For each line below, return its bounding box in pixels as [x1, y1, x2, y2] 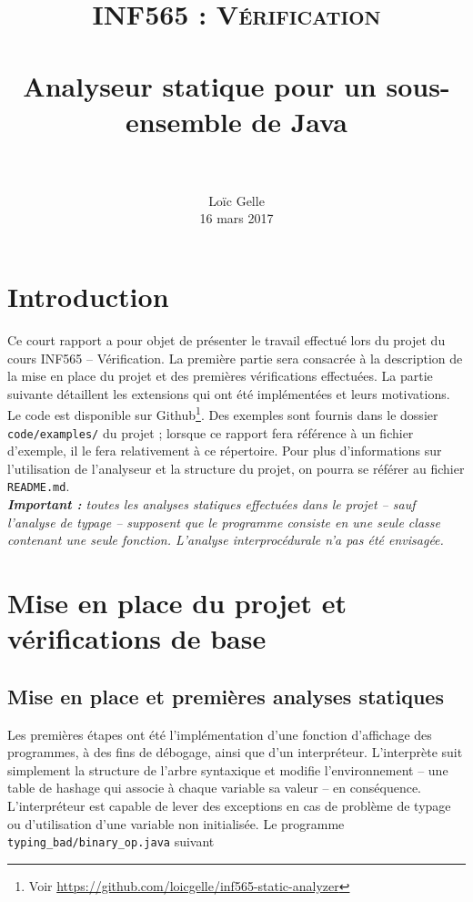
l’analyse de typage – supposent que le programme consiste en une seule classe [7, 512, 440, 531]
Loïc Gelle [208, 190, 265, 210]
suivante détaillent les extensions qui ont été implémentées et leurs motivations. [7, 384, 450, 403]
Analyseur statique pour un [23, 67, 377, 104]
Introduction [7, 278, 169, 315]
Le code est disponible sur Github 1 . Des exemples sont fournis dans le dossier [7, 403, 438, 425]
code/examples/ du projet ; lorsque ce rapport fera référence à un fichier [7, 423, 414, 442]
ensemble [126, 102, 242, 139]
